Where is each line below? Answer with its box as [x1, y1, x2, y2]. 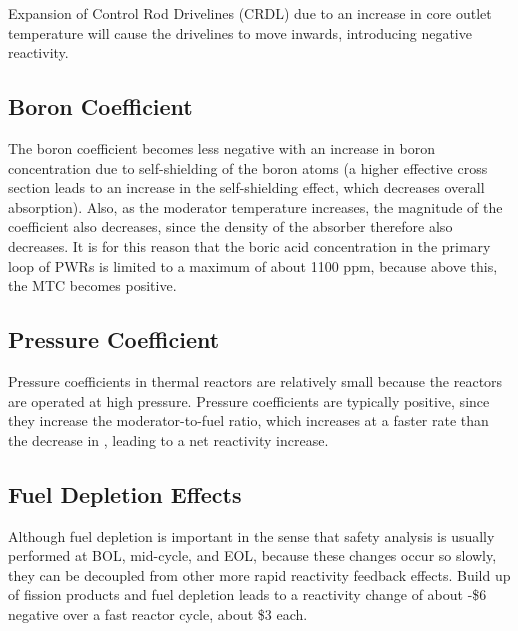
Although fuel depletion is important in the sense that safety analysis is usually [8, 525, 495, 546]
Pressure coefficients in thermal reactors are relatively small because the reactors [8, 370, 503, 391]
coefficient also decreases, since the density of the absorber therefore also [8, 216, 453, 237]
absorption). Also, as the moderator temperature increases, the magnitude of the [8, 196, 503, 217]
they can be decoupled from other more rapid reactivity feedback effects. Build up [8, 564, 511, 585]
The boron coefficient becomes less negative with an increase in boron [8, 137, 435, 158]
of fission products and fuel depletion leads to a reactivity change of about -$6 [8, 584, 487, 605]
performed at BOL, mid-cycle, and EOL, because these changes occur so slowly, [8, 545, 497, 566]
